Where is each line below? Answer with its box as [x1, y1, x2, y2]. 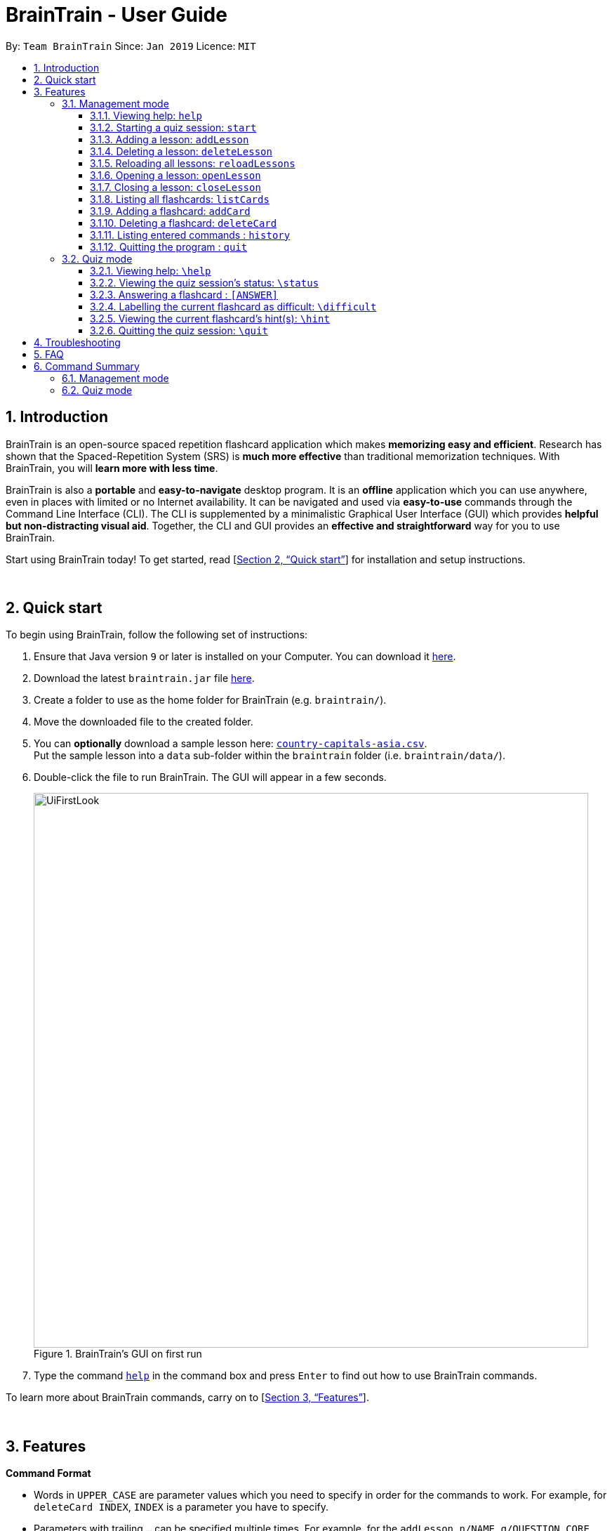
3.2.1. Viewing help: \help [90, 264, 211, 277]
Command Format [6, 1467, 91, 1480]
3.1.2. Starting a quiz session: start [90, 121, 257, 133]
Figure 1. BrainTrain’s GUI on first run [34, 1348, 202, 1360]
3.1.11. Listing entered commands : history [90, 228, 291, 241]
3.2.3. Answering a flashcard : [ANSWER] [90, 288, 278, 301]
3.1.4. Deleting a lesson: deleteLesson [90, 145, 272, 157]
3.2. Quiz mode [62, 252, 133, 265]
